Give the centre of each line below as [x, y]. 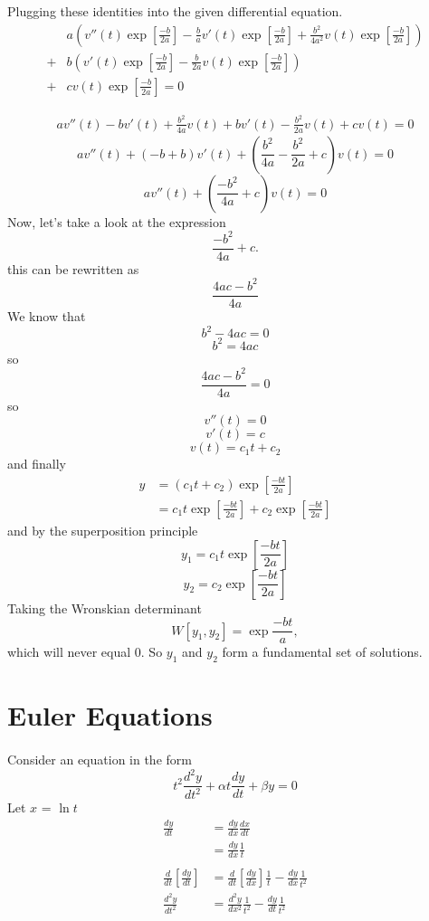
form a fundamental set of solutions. [322, 652]
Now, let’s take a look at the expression [117, 221]
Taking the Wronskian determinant [105, 608]
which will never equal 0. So [85, 652]
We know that [47, 315]
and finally [37, 464]
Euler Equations [110, 715]
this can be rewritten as [73, 268]
